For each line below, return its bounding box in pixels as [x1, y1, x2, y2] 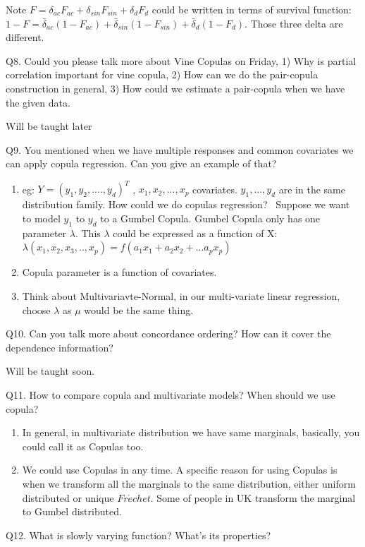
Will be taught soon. [6, 363, 95, 378]
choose [22, 302, 51, 317]
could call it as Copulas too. [22, 438, 144, 453]
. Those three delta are [245, 16, 343, 30]
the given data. [6, 95, 70, 109]
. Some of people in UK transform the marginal [150, 490, 356, 505]
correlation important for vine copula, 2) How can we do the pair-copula [6, 67, 318, 82]
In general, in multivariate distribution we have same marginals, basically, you [22, 425, 360, 440]
